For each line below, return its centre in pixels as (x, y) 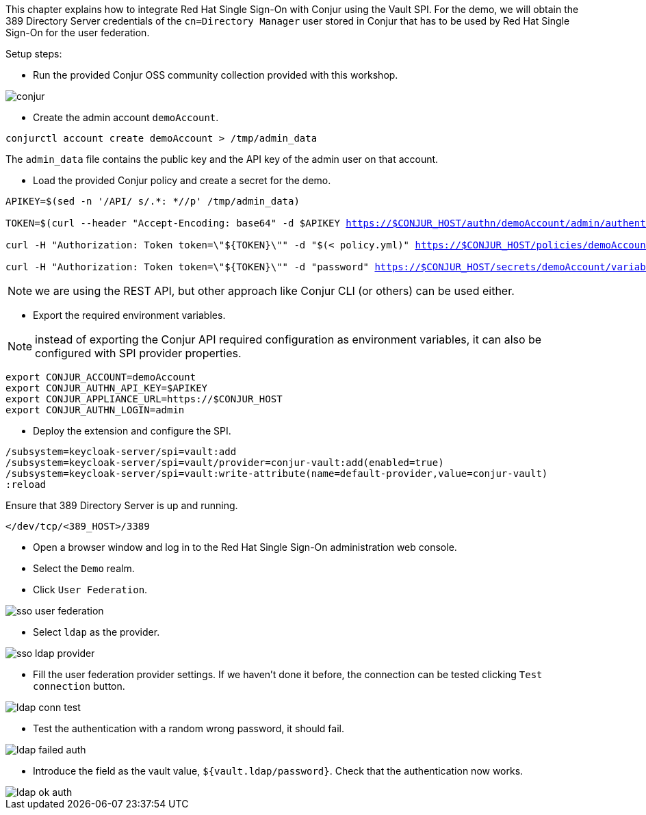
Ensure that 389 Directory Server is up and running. (122, 505)
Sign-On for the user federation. (78, 33)
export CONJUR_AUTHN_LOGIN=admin (95, 410)
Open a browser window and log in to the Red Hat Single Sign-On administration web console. (245, 547)
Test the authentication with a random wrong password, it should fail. (189, 728)
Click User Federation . (90, 590)
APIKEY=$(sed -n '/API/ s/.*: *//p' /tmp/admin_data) (153, 201)
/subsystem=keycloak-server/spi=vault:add (121, 452)
